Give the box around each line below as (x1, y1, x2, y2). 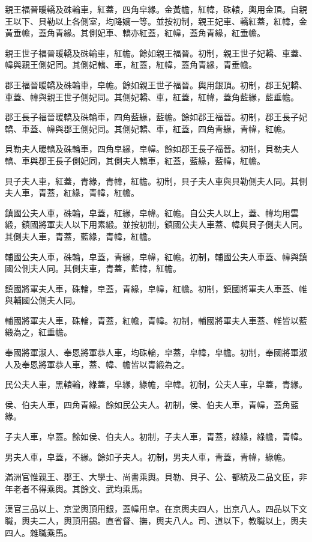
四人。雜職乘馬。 (5, 526, 72, 538)
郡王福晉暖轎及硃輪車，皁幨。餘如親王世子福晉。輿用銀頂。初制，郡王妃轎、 (5, 78, 307, 91)
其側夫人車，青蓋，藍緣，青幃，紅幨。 (5, 230, 156, 242)
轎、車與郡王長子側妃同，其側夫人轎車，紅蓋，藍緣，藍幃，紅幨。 (5, 154, 265, 166)
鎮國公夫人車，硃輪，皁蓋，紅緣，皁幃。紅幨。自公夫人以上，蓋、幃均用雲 (5, 206, 299, 219)
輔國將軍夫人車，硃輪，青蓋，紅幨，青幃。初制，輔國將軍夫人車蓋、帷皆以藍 (5, 314, 307, 326)
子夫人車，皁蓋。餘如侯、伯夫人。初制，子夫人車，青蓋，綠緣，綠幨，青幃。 (5, 430, 307, 443)
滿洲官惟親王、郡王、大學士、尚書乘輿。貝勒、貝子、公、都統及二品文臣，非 (5, 470, 307, 483)
